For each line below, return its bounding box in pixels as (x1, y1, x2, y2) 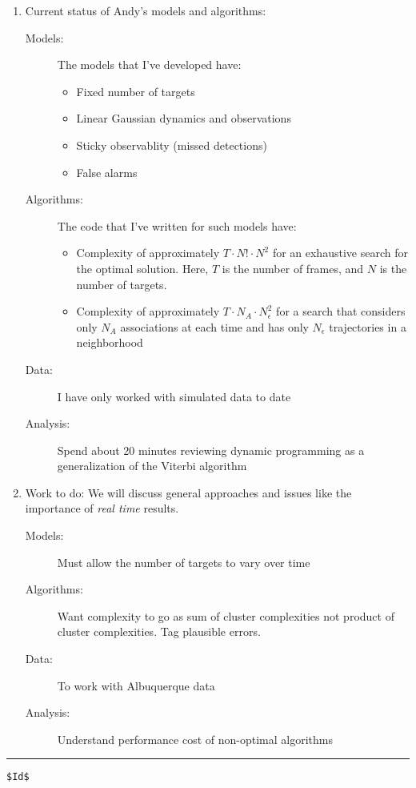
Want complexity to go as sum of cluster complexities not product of (57, 607, 394, 624)
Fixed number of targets (76, 82, 195, 99)
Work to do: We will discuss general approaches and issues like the (25, 484, 352, 501)
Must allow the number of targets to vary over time (57, 553, 310, 570)
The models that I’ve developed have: (57, 56, 242, 73)
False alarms (76, 163, 138, 180)
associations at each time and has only (120, 318, 309, 335)
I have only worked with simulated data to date (57, 388, 291, 404)
